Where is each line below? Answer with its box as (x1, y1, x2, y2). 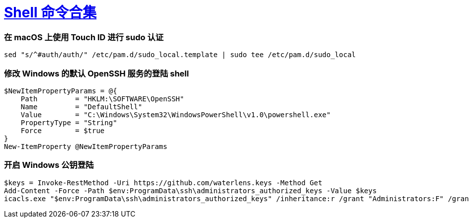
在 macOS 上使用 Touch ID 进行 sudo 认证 (4, 32, 164, 42)
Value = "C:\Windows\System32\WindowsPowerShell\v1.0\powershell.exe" (20, 110, 331, 119)
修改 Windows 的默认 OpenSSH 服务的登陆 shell (4, 68, 189, 78)
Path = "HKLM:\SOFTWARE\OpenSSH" (20, 94, 184, 103)
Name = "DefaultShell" (20, 102, 143, 111)
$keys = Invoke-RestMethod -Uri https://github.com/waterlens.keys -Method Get (4, 178, 322, 187)
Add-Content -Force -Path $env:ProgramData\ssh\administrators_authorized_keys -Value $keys (4, 186, 377, 195)
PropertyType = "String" (20, 118, 117, 127)
